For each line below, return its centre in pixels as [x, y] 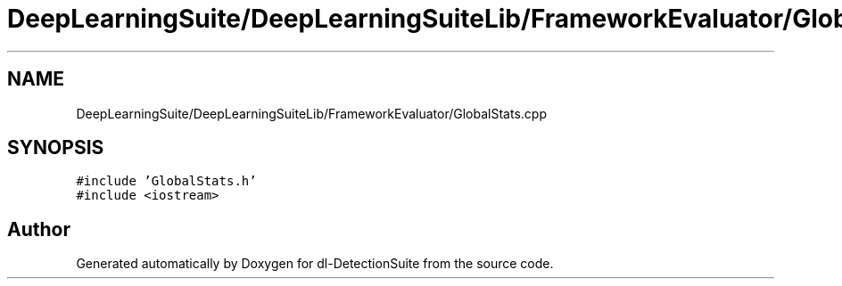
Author [39, 229]
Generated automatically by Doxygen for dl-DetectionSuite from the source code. [315, 264]
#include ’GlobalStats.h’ [166, 181]
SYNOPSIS [56, 148]
